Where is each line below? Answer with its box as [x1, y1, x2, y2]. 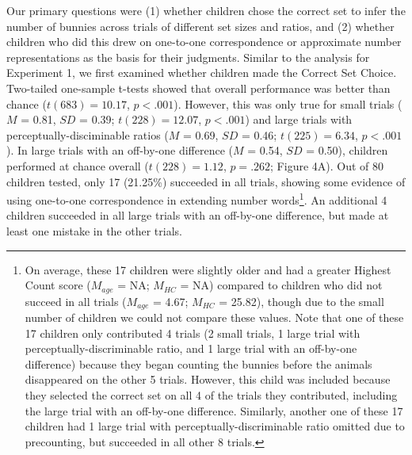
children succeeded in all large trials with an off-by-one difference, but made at [6, 207, 389, 224]
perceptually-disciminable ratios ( [6, 126, 169, 143]
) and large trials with [245, 111, 353, 128]
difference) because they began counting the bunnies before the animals [25, 355, 372, 372]
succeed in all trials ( [25, 292, 127, 309]
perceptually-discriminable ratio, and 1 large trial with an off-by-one [25, 340, 357, 357]
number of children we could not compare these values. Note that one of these [25, 309, 404, 326]
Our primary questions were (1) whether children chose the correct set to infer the [6, 2, 406, 18]
